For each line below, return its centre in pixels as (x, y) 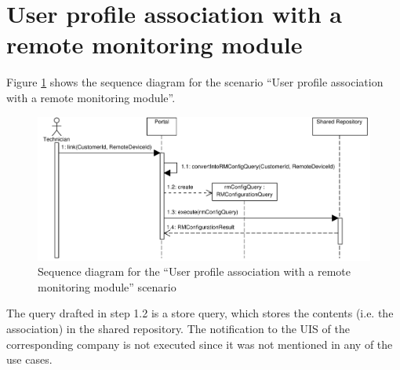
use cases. (29, 359)
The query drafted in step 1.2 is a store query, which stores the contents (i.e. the (200, 313)
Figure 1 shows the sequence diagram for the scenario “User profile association (195, 82)
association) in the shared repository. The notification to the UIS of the (178, 329)
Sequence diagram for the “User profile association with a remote (195, 271)
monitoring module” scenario (107, 286)
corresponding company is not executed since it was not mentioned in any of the (200, 344)
